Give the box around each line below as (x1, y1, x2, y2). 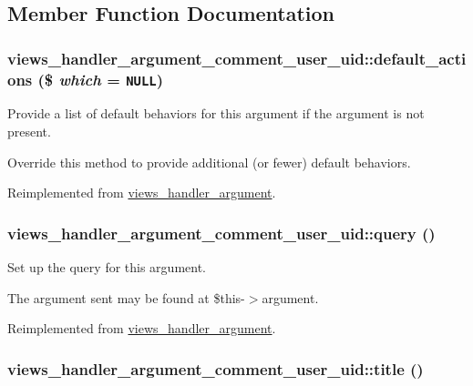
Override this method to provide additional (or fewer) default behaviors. (7, 152, 411, 171)
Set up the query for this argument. (7, 258, 206, 277)
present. (7, 122, 51, 141)
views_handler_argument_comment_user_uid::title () (7, 357, 424, 380)
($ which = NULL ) (37, 67, 163, 90)
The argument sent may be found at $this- (7, 288, 245, 307)
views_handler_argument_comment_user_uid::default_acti (7, 46, 467, 69)
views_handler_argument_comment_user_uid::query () (7, 221, 436, 244)
